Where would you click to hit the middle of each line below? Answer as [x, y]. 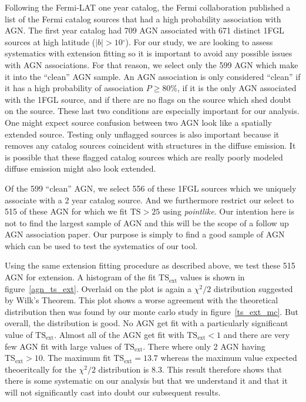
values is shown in [212, 277]
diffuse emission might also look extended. [80, 168]
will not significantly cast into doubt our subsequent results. [113, 392]
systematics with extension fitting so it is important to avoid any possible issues [149, 53]
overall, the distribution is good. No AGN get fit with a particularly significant [147, 323]
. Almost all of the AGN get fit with [119, 335]
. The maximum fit [77, 358]
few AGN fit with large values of [63, 346]
